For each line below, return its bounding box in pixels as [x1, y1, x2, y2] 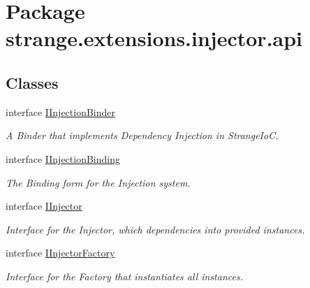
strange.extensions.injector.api [6, 24, 303, 52]
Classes [6, 71, 59, 93]
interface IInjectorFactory [6, 245, 115, 260]
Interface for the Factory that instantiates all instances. [6, 268, 243, 283]
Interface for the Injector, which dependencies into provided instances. [6, 222, 305, 236]
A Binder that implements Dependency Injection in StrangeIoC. [6, 128, 279, 143]
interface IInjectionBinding [6, 151, 120, 166]
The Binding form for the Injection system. [6, 175, 191, 189]
